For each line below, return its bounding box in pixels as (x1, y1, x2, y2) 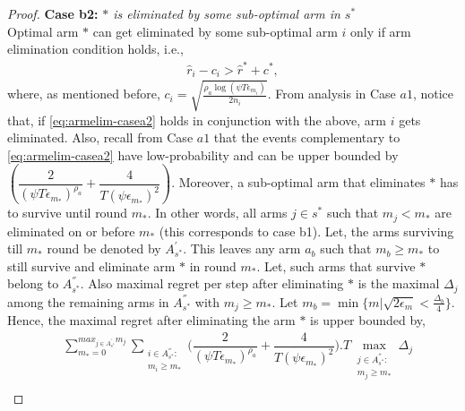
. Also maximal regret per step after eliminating (80, 274, 344, 293)
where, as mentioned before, (7, 84, 160, 103)
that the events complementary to (213, 128, 400, 147)
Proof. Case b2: (7, 4, 99, 22)
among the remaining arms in (7, 292, 169, 311)
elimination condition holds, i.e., (7, 39, 184, 58)
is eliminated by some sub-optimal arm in (113, 4, 340, 22)
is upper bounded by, (310, 311, 426, 330)
